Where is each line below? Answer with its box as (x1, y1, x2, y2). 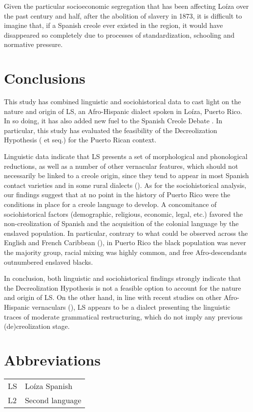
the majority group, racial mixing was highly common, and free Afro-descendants (4, 247, 247, 257)
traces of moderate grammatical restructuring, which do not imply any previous (4, 311, 243, 321)
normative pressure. (4, 39, 63, 49)
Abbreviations (4, 349, 101, 369)
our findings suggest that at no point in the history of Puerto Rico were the (4, 189, 231, 200)
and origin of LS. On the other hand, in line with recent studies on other (4, 292, 222, 302)
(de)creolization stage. (4, 321, 70, 331)
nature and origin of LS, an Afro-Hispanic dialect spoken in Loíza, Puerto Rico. (4, 106, 242, 116)
